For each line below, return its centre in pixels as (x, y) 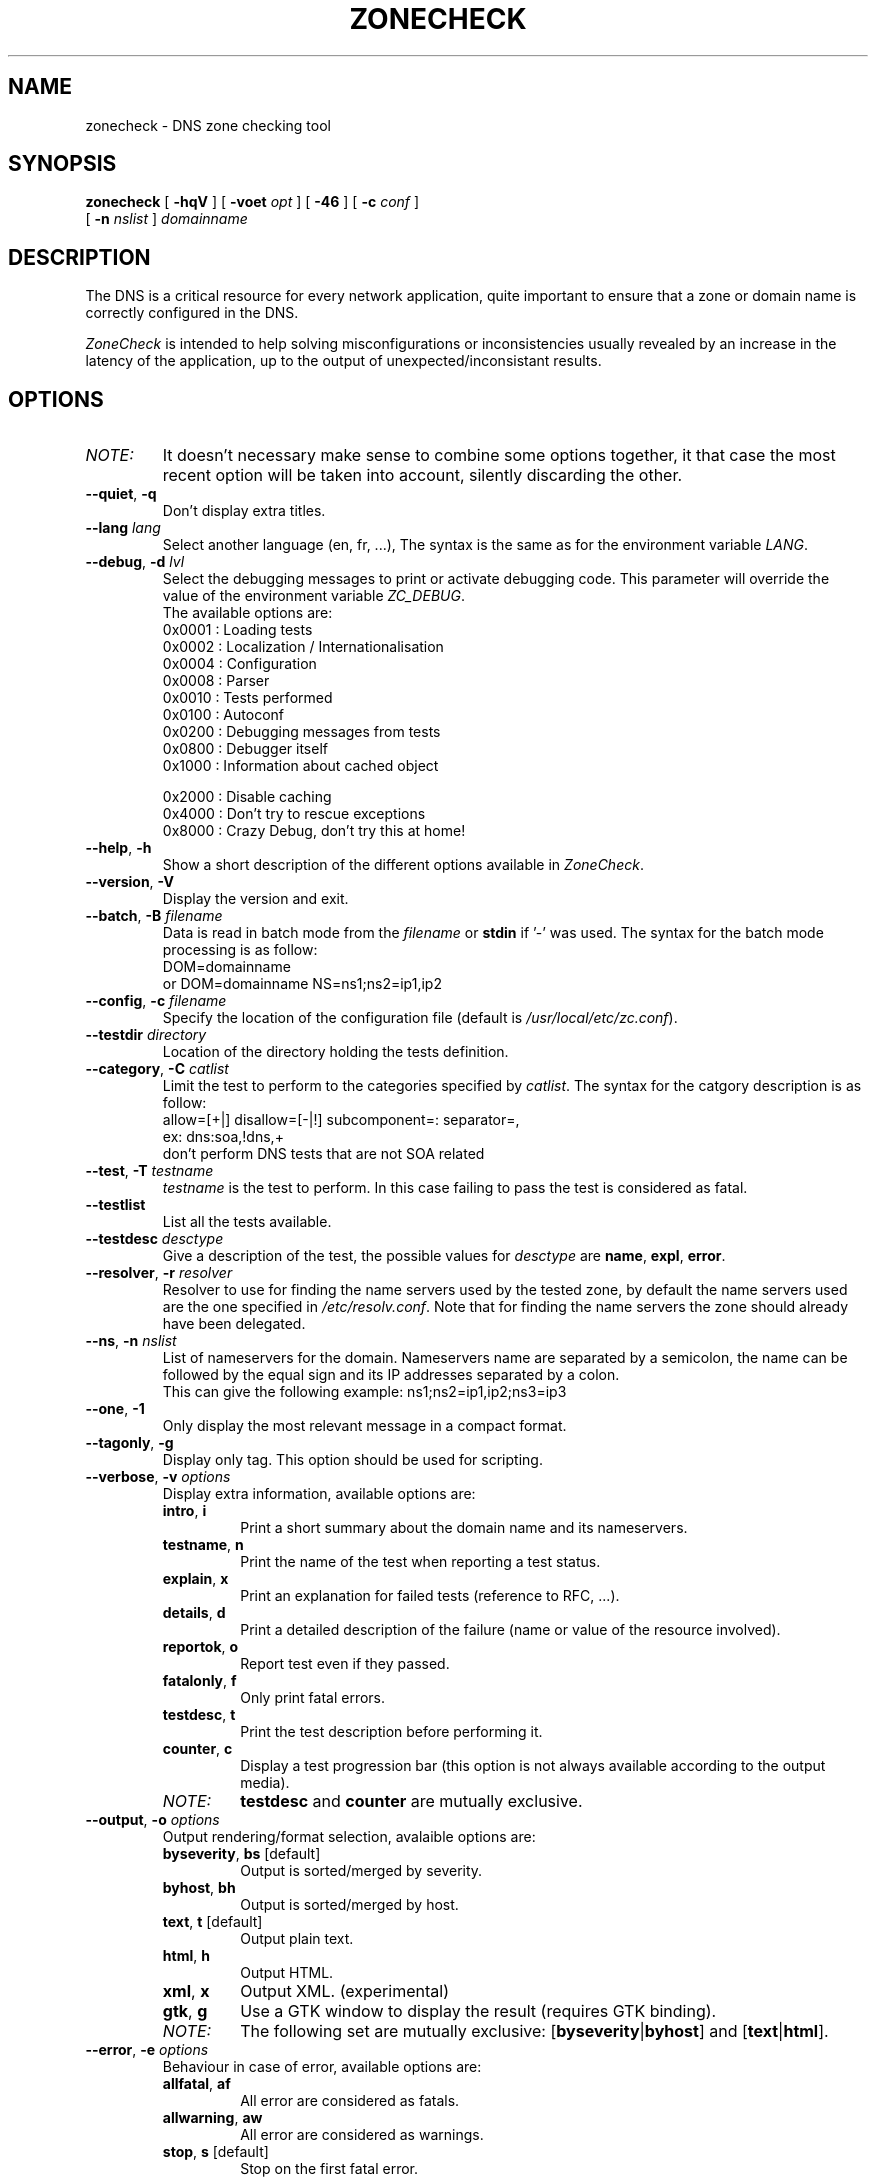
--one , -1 (115, 1409)
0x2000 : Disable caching (247, 797)
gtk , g (185, 2011)
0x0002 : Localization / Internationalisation (303, 647)
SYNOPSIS (62, 164)
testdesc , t (199, 1715)
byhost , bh (199, 1888)
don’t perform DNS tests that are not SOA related (323, 1154)
